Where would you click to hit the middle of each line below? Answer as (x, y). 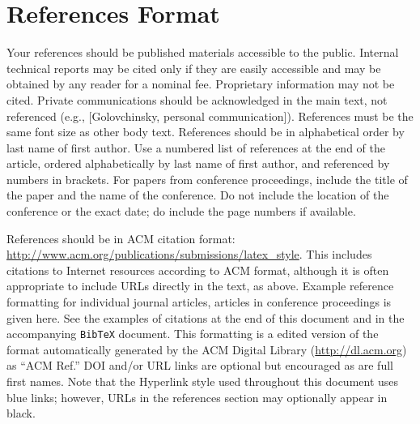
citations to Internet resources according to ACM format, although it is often (198, 270)
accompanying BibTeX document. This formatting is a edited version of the (193, 334)
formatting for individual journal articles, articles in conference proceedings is (199, 302)
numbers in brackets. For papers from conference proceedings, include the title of (207, 179)
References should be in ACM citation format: (121, 238)
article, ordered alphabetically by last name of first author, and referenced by (198, 163)
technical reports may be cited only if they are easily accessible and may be (194, 68)
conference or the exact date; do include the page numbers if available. (181, 211)
